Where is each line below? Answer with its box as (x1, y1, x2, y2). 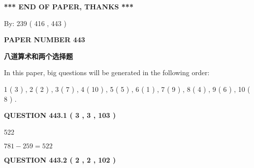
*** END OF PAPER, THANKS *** (4, 1, 133, 11)
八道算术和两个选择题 (4, 51, 73, 61)
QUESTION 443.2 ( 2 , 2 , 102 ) (4, 155, 116, 165)
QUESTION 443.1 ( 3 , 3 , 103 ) (4, 110, 116, 120)
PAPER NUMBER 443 (4, 34, 85, 45)
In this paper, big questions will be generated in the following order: (4, 67, 210, 78)
